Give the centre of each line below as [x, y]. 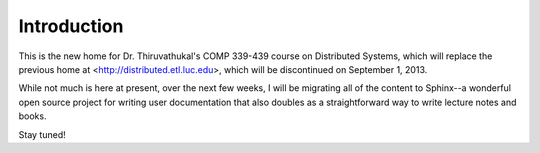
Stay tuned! [42, 134]
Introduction [71, 26]
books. [32, 116]
